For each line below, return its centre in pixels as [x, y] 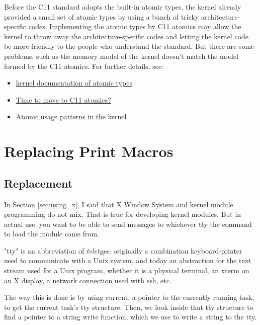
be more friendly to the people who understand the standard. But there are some [129, 46]
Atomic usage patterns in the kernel [71, 116]
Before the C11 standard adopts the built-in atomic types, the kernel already [123, 7]
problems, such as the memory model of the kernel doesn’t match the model [121, 56]
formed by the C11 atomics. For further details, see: [84, 66]
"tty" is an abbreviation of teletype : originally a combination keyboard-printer [123, 250]
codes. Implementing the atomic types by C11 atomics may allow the [135, 26]
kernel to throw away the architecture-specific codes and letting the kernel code [126, 36]
